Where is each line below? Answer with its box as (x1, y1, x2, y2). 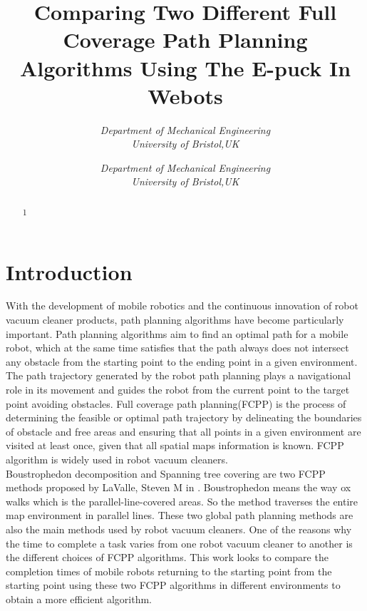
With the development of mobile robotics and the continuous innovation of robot (6, 298, 358, 313)
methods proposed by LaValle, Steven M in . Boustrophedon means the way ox (6, 480, 351, 495)
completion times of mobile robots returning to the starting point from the (6, 563, 332, 578)
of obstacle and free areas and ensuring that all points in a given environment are (6, 423, 361, 438)
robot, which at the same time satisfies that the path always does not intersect (6, 340, 349, 355)
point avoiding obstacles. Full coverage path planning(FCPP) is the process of (6, 396, 346, 411)
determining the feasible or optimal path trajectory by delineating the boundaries (6, 410, 362, 425)
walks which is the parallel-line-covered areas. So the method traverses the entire (6, 493, 358, 508)
